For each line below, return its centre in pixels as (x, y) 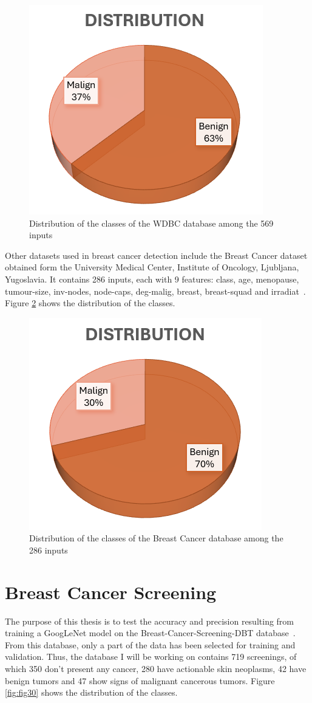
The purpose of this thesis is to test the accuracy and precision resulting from (150, 621)
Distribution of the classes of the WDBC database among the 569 (151, 223)
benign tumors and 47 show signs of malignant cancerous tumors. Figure (140, 680)
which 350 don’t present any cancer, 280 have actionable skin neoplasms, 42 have (156, 669)
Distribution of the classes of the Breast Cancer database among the (156, 538)
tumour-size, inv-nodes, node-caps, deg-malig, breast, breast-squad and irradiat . (155, 291)
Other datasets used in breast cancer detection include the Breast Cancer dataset (156, 255)
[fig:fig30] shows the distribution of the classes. (91, 692)
